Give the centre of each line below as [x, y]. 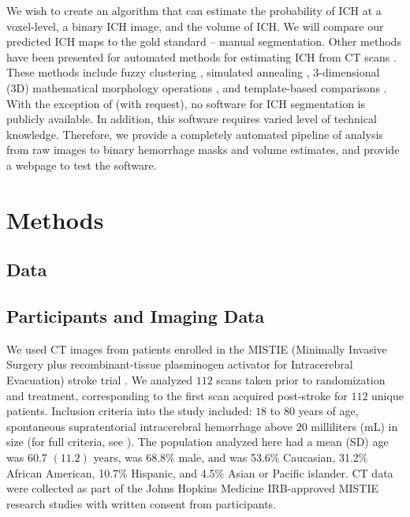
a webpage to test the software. [82, 165]
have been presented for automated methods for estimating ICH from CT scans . [201, 56]
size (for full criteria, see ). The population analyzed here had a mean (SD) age [198, 442]
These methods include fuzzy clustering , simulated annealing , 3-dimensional [193, 72]
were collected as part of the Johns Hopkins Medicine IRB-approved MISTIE [193, 488]
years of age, [328, 411]
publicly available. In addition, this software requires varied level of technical [192, 119]
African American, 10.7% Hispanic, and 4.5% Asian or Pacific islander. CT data [200, 472]
